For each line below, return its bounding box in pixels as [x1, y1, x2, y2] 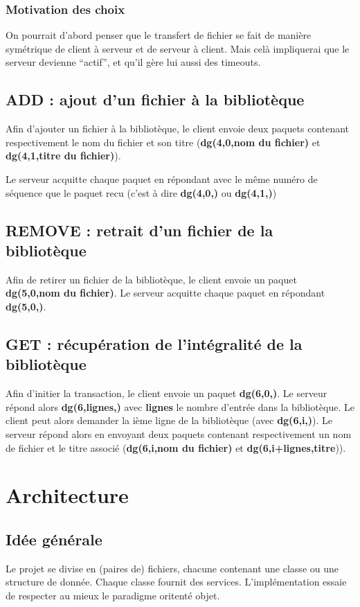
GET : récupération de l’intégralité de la [6, 333, 303, 354]
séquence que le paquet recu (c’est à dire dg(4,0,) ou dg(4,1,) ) [6, 185, 277, 200]
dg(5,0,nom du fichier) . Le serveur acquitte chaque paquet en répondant [6, 285, 325, 300]
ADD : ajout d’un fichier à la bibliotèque [6, 89, 305, 110]
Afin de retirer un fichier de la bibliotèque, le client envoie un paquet [6, 272, 297, 286]
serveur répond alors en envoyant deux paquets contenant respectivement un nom [6, 426, 352, 441]
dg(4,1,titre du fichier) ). [6, 148, 121, 163]
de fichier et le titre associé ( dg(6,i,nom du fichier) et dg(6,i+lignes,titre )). [6, 440, 346, 455]
